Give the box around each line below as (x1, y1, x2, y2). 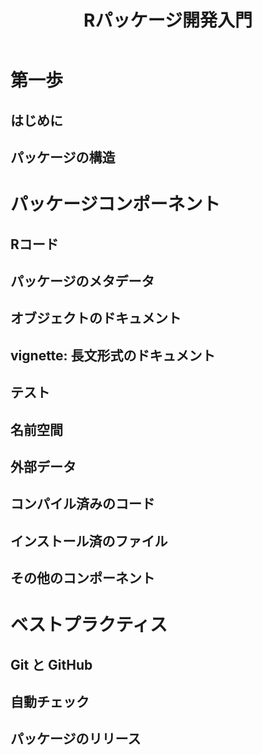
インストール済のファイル (10, 532, 168, 550)
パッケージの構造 (10, 149, 116, 166)
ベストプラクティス (10, 614, 168, 636)
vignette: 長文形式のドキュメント (10, 347, 216, 364)
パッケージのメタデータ (10, 272, 155, 290)
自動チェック (10, 694, 90, 711)
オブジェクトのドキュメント (10, 310, 182, 327)
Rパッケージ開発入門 (83, 9, 253, 32)
